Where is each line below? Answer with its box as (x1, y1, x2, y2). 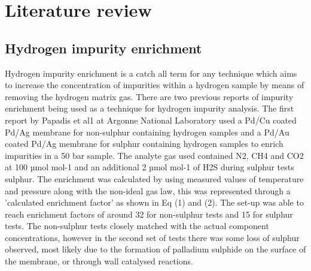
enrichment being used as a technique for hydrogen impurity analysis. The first (5, 102, 294, 115)
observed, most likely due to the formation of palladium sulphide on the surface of (5, 243, 306, 255)
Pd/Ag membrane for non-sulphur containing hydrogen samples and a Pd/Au (5, 125, 289, 138)
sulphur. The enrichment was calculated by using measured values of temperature (5, 172, 304, 185)
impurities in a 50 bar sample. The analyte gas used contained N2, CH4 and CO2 (5, 149, 304, 161)
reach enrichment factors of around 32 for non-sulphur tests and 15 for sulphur (5, 207, 293, 220)
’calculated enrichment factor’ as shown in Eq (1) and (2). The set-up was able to (5, 196, 304, 209)
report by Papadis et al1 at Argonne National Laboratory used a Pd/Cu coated (5, 113, 297, 126)
